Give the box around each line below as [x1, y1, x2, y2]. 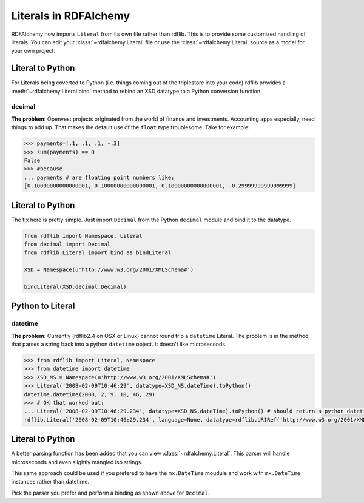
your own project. [11, 47, 56, 55]
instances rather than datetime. [11, 478, 90, 485]
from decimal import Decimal [24, 240, 111, 248]
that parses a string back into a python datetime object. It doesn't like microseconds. [11, 340, 227, 348]
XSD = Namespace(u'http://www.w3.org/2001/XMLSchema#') [24, 266, 194, 273]
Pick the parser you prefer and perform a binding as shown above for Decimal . [11, 489, 210, 496]
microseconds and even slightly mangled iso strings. [11, 458, 143, 465]
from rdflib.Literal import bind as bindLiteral [24, 249, 172, 256]
